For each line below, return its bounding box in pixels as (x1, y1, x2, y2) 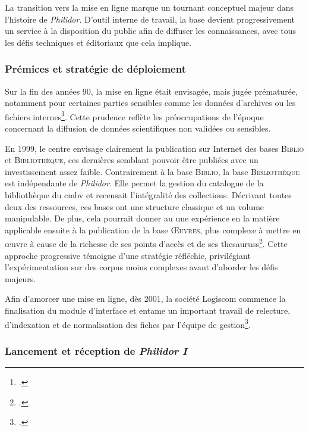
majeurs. (5, 272, 36, 285)
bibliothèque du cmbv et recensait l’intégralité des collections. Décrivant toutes (5, 189, 292, 201)
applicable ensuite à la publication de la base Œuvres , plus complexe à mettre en (5, 223, 301, 236)
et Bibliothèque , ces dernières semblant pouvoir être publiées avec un (5, 154, 258, 166)
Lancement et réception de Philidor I (5, 343, 187, 358)
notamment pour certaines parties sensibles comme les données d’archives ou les (5, 96, 296, 109)
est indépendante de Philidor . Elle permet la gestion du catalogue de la (5, 177, 264, 189)
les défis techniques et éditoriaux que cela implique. (5, 36, 192, 48)
